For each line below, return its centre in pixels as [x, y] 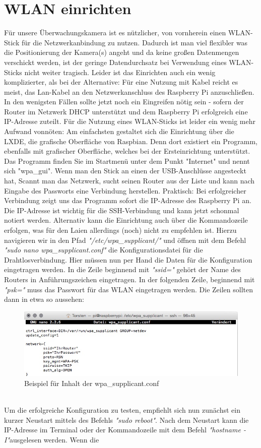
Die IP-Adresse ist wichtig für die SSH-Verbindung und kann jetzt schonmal [122, 210]
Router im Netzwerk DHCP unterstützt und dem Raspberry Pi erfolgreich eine [126, 111]
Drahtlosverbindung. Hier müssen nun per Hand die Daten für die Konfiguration [128, 259]
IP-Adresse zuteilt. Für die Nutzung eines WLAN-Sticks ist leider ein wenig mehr [130, 121]
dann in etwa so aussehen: [44, 299]
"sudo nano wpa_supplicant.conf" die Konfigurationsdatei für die [104, 250]
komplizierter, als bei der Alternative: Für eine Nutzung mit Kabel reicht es [121, 82]
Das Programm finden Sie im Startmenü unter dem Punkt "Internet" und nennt [127, 161]
